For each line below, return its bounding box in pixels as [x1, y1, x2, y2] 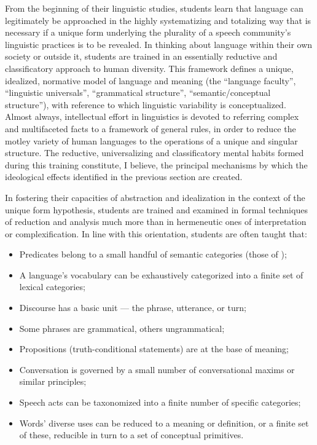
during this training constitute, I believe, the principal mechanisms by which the [5, 158, 308, 171]
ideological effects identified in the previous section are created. [5, 170, 243, 183]
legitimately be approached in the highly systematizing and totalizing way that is [5, 14, 311, 26]
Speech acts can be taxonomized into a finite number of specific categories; [19, 396, 301, 409]
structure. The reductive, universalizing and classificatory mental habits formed [5, 146, 304, 159]
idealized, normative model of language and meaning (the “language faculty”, [5, 74, 296, 87]
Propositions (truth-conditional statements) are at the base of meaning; [19, 342, 289, 355]
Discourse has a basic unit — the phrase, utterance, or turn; [19, 301, 246, 314]
